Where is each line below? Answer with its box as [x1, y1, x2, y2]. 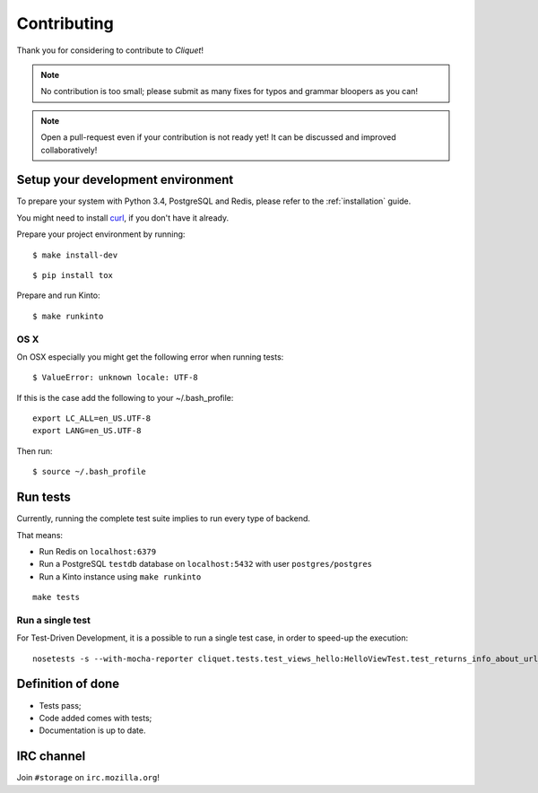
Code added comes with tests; [39, 712, 152, 723]
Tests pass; [39, 700, 82, 710]
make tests [32, 592, 81, 603]
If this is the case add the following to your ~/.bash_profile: [16, 392, 234, 403]
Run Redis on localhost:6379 [39, 545, 157, 556]
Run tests [16, 490, 71, 505]
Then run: [16, 445, 53, 457]
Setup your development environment [16, 172, 234, 187]
